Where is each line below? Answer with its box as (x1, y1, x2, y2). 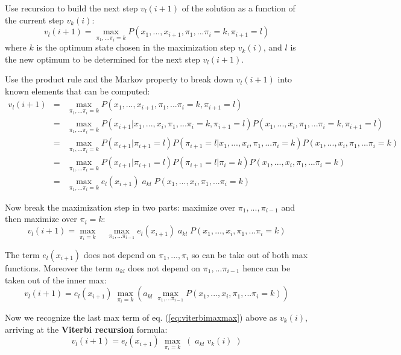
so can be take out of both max (191, 248, 308, 261)
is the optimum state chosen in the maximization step (36, 41, 236, 54)
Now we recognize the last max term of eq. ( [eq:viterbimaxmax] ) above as (5, 310, 277, 323)
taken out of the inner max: (5, 273, 107, 286)
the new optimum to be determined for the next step (5, 52, 200, 65)
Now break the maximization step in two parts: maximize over (5, 200, 236, 213)
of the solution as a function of (182, 2, 295, 14)
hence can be (242, 261, 291, 274)
